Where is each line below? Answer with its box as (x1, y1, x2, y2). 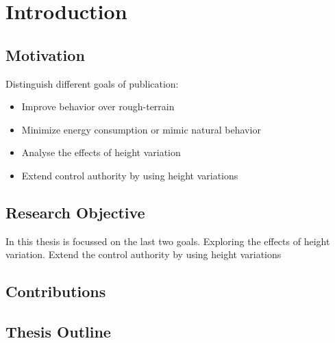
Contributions (5, 281, 106, 302)
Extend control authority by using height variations (21, 168, 238, 182)
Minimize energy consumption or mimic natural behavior (21, 122, 261, 136)
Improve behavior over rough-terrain (21, 99, 175, 114)
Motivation (5, 44, 85, 65)
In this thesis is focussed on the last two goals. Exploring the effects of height (5, 233, 330, 248)
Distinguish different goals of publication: (5, 76, 179, 90)
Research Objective (5, 201, 145, 223)
